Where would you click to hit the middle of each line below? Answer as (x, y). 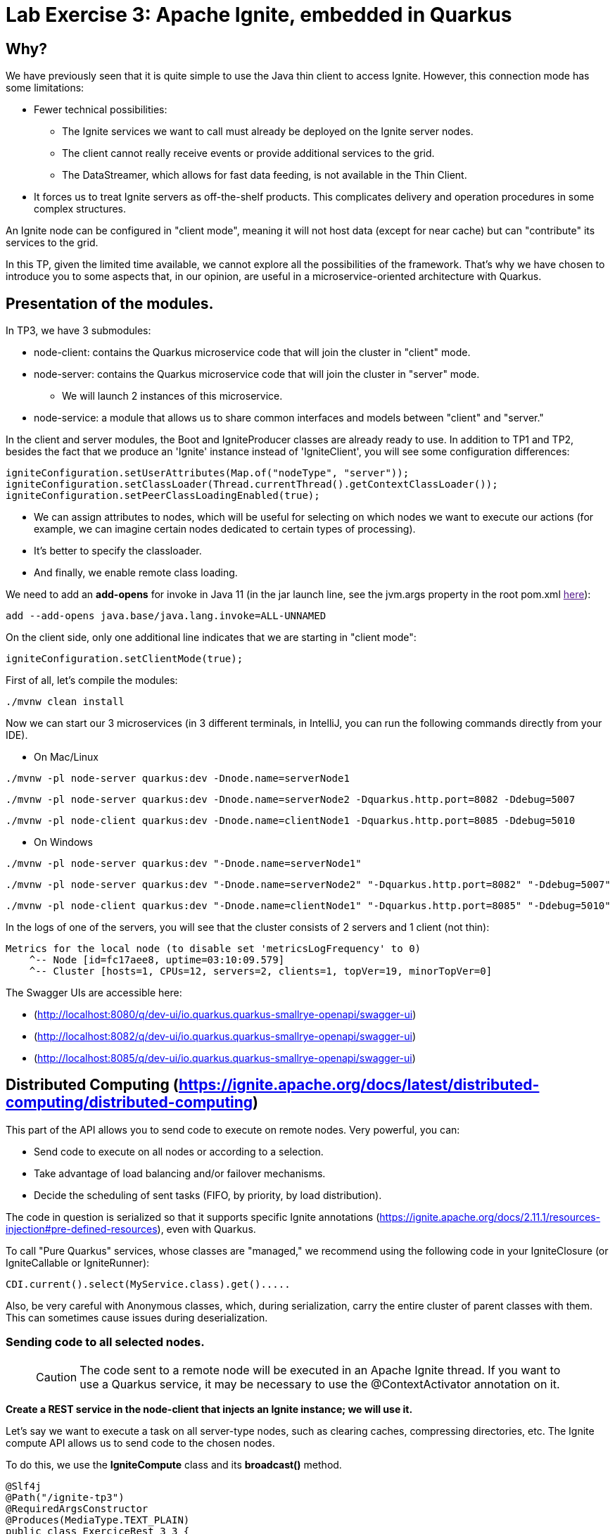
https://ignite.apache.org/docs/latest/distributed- (359, 1085)
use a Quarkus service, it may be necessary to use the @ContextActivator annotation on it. (320, 1384)
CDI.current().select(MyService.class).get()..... (148, 1284)
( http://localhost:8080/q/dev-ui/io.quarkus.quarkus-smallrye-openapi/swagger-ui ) (225, 1015)
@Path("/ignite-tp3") (65, 1497)
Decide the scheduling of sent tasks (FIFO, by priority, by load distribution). (208, 1195)
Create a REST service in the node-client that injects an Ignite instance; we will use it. (209, 1409)
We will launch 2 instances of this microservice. (172, 396)
